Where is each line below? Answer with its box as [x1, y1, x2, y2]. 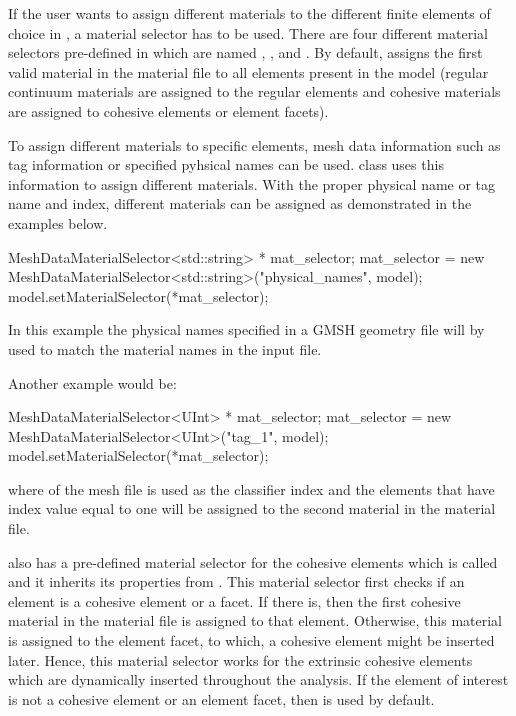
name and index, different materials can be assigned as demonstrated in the [8, 193, 472, 214]
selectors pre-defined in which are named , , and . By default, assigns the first [8, 42, 483, 63]
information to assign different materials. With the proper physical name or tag [8, 173, 496, 194]
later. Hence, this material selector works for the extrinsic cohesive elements [8, 649, 473, 670]
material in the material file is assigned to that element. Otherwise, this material [8, 610, 503, 631]
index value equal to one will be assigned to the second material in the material [8, 498, 496, 519]
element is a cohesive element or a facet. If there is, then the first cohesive [8, 590, 461, 611]
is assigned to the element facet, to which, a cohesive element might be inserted [8, 630, 495, 651]
